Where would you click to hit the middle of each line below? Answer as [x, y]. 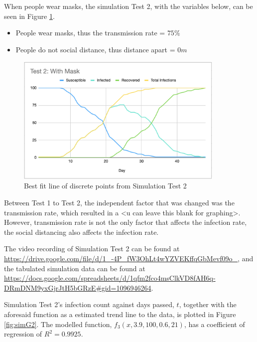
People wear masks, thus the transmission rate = [90, 33]
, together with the [208, 304]
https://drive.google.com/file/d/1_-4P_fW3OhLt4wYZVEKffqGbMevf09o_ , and [129, 258]
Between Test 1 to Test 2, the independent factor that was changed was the [119, 203]
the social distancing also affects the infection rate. [81, 232]
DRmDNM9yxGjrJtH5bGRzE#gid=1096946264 [78, 287]
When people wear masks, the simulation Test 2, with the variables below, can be [128, 6]
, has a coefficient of [214, 324]
